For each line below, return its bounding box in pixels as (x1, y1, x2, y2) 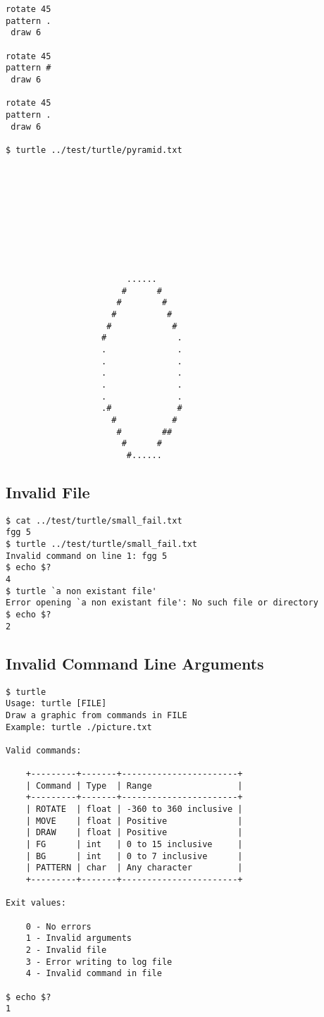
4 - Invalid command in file (25, 968, 162, 979)
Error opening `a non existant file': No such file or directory (6, 598, 318, 608)
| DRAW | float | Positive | (25, 827, 243, 838)
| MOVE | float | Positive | (25, 815, 243, 826)
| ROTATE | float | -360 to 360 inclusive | (25, 804, 243, 815)
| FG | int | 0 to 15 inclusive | (25, 839, 243, 850)
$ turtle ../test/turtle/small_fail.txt (6, 539, 198, 550)
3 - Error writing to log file (25, 956, 173, 967)
